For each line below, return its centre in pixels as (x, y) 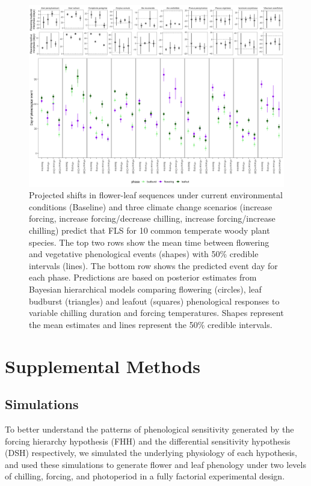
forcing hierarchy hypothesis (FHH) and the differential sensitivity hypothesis (148, 441)
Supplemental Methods (103, 366)
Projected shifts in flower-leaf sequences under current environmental (156, 195)
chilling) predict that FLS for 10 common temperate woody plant (149, 230)
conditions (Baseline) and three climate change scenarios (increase (151, 206)
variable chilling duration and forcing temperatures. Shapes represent (156, 313)
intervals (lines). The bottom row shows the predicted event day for (153, 265)
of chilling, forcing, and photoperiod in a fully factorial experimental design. (145, 476)
